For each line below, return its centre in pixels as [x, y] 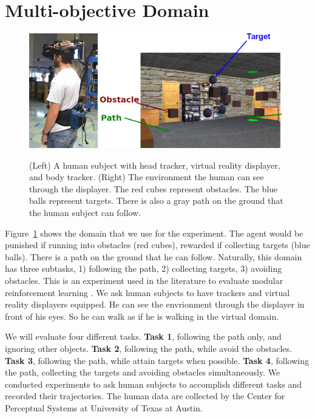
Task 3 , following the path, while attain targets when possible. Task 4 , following [157, 360]
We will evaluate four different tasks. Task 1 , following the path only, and [143, 336]
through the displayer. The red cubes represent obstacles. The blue [154, 188]
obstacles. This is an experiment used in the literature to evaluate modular [144, 281]
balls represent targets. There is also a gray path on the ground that [156, 201]
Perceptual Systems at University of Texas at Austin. [104, 407]
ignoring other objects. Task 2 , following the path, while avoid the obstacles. [148, 348]
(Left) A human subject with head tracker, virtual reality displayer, [155, 165]
